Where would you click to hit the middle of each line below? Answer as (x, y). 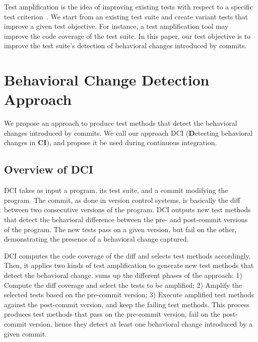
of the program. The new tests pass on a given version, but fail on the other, (120, 229)
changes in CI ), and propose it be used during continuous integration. (110, 142)
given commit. (26, 333)
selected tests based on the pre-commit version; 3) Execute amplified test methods (129, 295)
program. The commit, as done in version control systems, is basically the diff (122, 200)
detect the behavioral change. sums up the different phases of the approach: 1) (123, 275)
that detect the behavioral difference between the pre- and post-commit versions (126, 219)
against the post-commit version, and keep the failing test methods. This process (127, 304)
